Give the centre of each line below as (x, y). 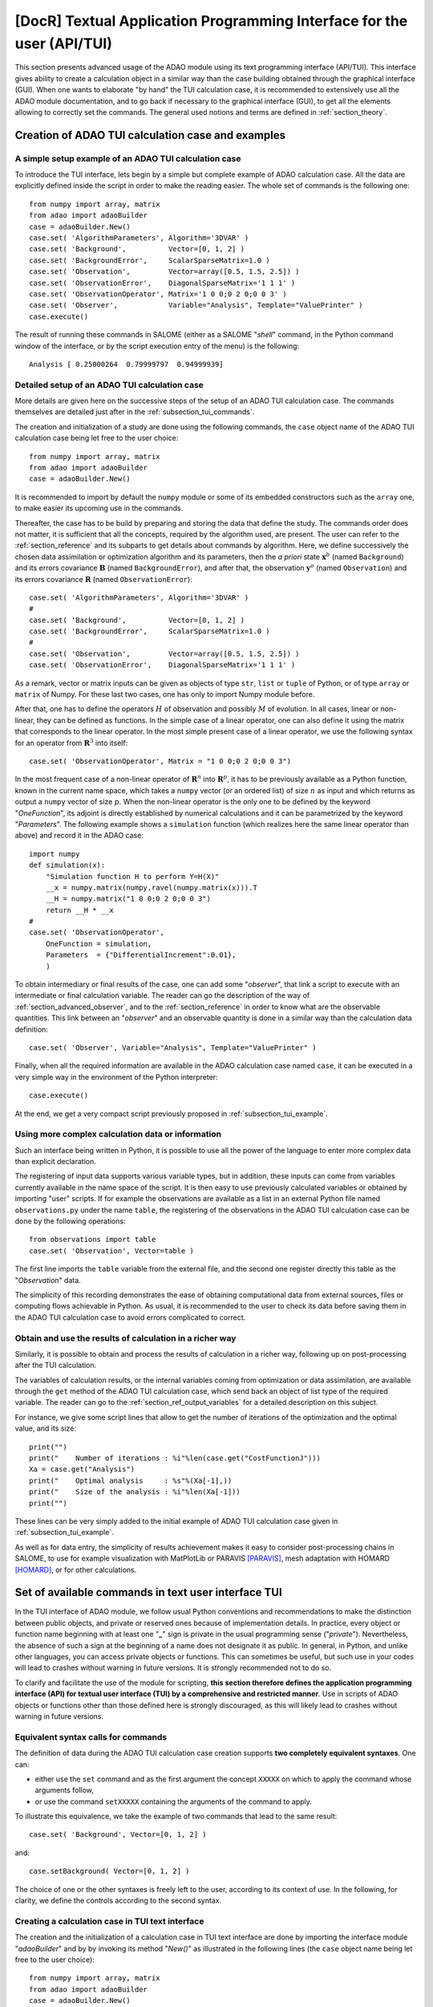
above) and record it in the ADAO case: (79, 836)
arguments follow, (64, 1790)
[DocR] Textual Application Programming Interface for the (211, 21)
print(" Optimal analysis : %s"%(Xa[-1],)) (131, 1480)
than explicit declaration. (55, 1162)
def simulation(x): (67, 865)
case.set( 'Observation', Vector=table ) (111, 1251)
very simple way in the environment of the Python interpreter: (116, 1077)
